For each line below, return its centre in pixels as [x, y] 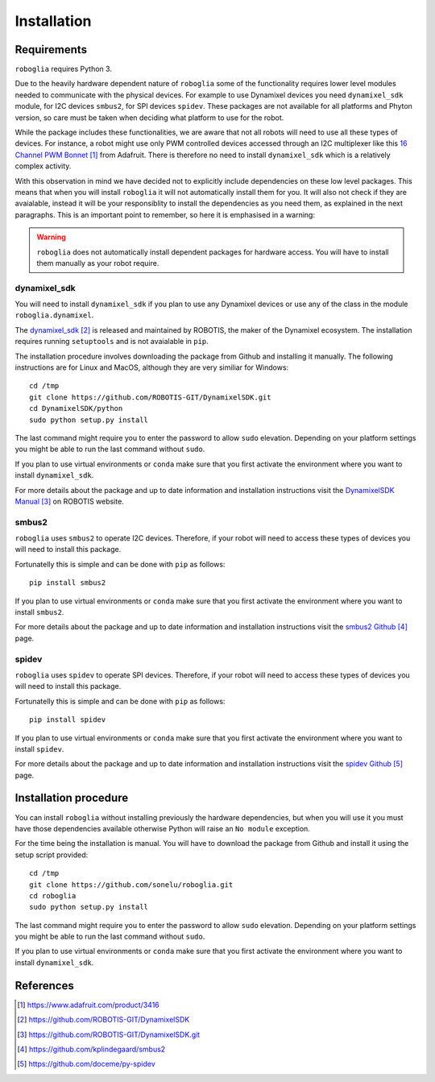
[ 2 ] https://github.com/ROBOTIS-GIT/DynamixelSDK [104, 1020]
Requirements [51, 50]
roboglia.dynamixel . [54, 315]
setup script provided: [52, 855]
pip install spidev [68, 720]
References [44, 986]
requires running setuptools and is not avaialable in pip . [112, 342]
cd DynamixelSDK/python [76, 408]
